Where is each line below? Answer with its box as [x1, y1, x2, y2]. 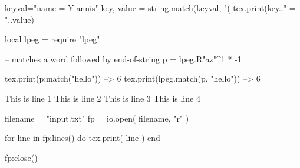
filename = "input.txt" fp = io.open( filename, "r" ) [5, 112, 189, 124]
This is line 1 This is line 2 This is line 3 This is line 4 [5, 92, 200, 104]
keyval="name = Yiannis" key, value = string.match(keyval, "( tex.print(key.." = [5, 2, 296, 14]
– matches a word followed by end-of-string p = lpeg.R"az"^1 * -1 [5, 52, 242, 65]
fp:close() [5, 151, 38, 163]
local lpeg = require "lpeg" [5, 33, 100, 45]
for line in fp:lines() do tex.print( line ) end [5, 132, 160, 144]
